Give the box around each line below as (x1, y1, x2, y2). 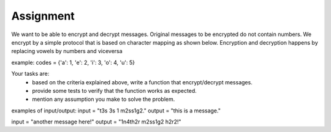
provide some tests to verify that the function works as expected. (32, 87, 197, 94)
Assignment (11, 9, 75, 23)
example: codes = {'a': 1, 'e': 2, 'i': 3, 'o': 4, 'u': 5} (11, 59, 135, 66)
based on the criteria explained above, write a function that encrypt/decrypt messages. (32, 78, 253, 86)
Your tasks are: (11, 70, 50, 78)
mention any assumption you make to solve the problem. (32, 95, 175, 103)
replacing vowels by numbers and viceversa (11, 48, 123, 55)
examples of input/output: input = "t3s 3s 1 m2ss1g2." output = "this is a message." (11, 107, 221, 114)
